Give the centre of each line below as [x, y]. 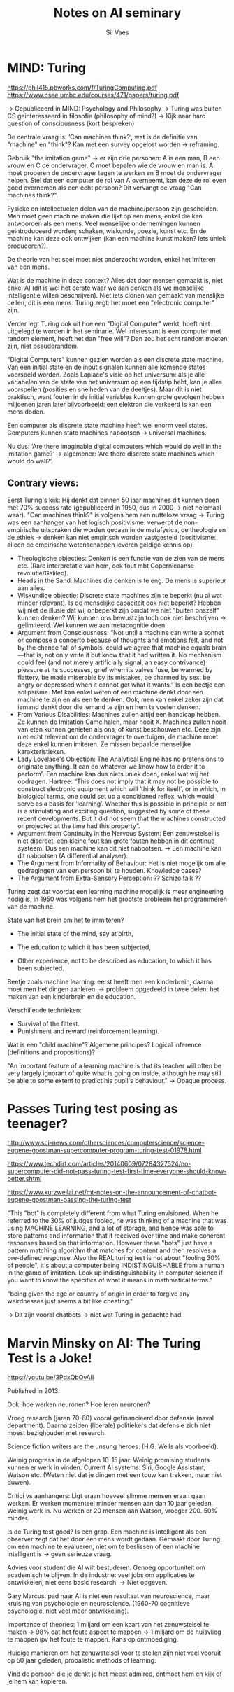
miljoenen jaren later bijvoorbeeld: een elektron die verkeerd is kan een [109, 404]
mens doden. [26, 412]
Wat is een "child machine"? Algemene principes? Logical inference [104, 1044]
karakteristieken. [41, 751]
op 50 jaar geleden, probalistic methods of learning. [82, 1660]
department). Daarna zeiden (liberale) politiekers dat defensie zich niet [109, 1425]
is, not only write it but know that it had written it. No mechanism [129, 655]
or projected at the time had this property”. [79, 826]
